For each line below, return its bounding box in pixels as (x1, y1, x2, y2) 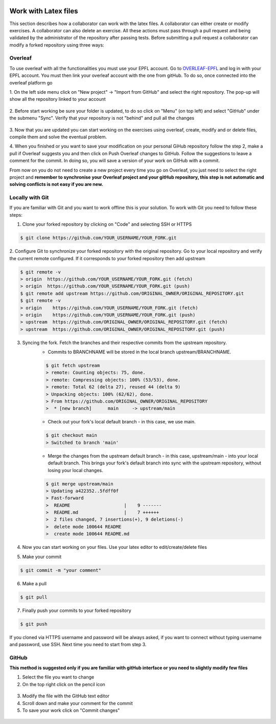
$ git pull (20, 594, 48, 600)
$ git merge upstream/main (45, 481, 113, 486)
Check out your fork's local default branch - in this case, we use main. (48, 419, 196, 425)
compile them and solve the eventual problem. (9, 134, 107, 140)
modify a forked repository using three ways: (9, 41, 104, 48)
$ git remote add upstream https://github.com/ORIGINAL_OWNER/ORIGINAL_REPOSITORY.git (20, 290, 244, 296)
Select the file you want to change (22, 674, 95, 680)
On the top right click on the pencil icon (22, 681, 106, 687)
